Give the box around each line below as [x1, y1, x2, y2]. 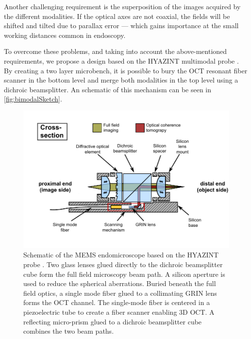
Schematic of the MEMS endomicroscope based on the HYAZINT [23, 250, 219, 260]
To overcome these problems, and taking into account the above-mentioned [4, 46, 227, 56]
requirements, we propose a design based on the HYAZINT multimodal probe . [4, 55, 239, 66]
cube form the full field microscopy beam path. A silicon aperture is [23, 269, 225, 279]
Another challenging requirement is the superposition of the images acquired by [4, 1, 241, 11]
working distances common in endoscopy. [4, 30, 126, 40]
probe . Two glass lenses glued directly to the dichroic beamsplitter [23, 259, 223, 269]
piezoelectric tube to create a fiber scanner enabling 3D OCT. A [23, 306, 215, 317]
